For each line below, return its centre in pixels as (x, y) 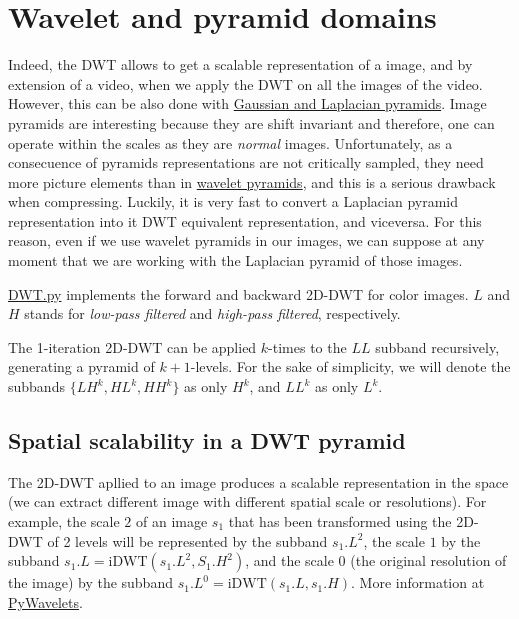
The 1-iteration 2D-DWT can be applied (132, 346)
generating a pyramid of (81, 366)
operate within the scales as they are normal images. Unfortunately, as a (230, 142)
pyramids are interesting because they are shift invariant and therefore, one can (251, 122)
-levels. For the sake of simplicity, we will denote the (350, 366)
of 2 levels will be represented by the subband (187, 540)
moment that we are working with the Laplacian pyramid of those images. (235, 260)
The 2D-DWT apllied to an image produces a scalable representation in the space (258, 481)
